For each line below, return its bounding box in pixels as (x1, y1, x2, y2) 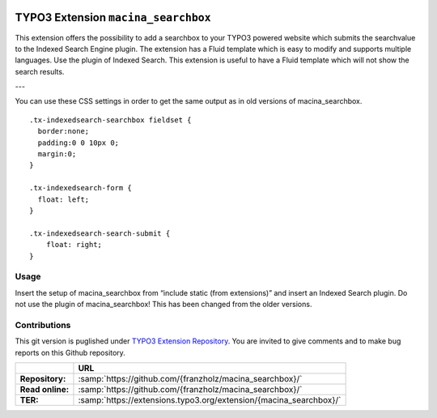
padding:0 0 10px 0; (37, 138, 120, 147)
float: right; (45, 240, 103, 250)
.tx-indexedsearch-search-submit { (29, 228, 171, 238)
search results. (15, 66, 65, 76)
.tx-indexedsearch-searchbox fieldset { (29, 115, 192, 125)
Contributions (15, 319, 71, 331)
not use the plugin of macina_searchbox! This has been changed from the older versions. (15, 300, 312, 309)
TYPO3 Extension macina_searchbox (15, 11, 211, 24)
